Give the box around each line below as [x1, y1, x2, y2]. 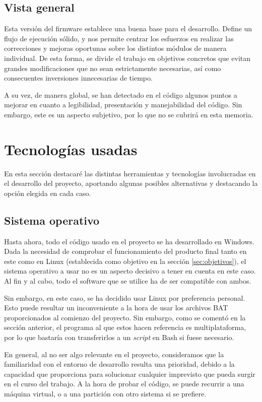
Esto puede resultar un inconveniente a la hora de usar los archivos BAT [4, 302, 228, 313]
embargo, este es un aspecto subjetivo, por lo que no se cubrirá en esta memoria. [4, 109, 253, 119]
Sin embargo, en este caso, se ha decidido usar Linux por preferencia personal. [4, 292, 245, 303]
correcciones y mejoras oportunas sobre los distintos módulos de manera [4, 43, 227, 53]
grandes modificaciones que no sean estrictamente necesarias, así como [4, 62, 221, 73]
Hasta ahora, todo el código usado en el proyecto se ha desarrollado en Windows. [4, 236, 254, 246]
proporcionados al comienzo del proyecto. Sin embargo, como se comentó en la [4, 312, 246, 322]
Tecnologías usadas [4, 139, 138, 159]
